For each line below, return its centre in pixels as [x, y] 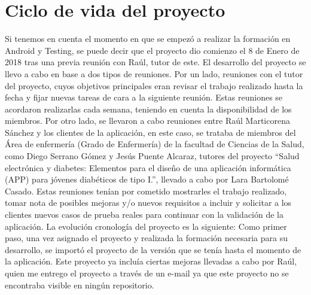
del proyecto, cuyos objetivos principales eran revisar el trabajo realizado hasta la [154, 85]
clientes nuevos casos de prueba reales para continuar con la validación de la [144, 215]
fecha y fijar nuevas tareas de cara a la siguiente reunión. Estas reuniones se [144, 97]
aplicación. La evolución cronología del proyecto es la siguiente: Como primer [146, 226]
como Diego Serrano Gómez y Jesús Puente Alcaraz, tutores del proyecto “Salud [152, 156]
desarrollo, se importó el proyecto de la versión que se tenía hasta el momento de [153, 249]
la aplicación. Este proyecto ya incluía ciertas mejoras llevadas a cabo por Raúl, [151, 261]
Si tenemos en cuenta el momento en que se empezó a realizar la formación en [148, 39]
